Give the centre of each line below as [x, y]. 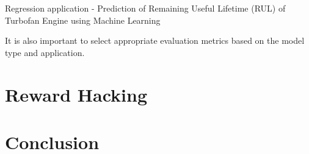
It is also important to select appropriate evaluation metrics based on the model [155, 40]
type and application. [45, 52]
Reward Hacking [76, 94]
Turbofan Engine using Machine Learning [83, 20]
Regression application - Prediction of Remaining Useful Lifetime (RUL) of [145, 8]
